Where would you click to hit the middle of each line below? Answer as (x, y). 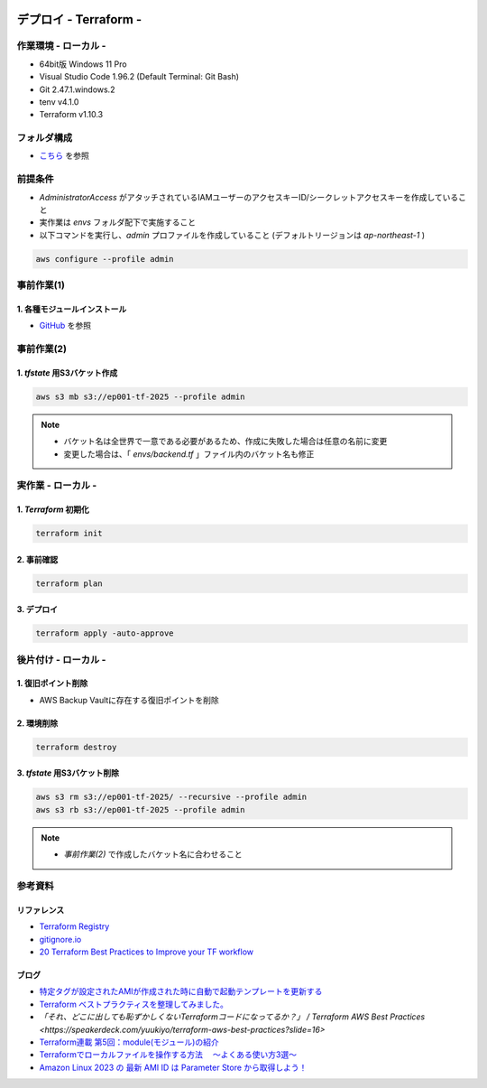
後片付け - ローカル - (61, 659)
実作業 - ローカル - (57, 486)
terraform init (69, 534)
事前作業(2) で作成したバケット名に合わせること (153, 854)
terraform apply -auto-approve (105, 633)
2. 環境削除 (37, 723)
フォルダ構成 (45, 138)
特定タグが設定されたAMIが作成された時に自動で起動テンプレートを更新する (181, 991)
